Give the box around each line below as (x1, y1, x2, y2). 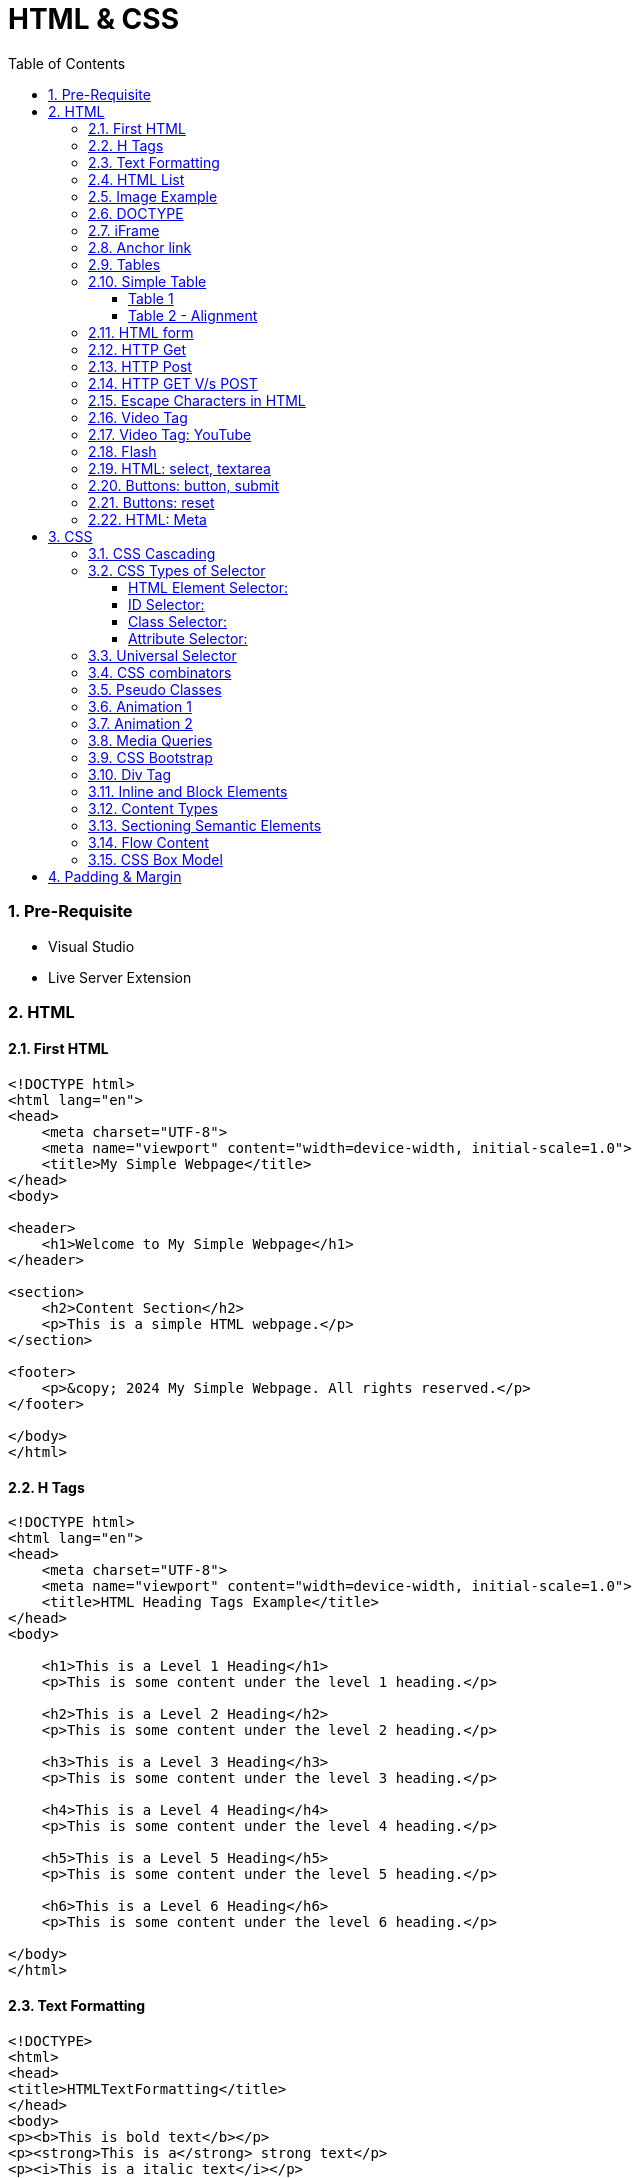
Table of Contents (8, 54, 126, 72)
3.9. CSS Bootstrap (88, 748, 213, 766)
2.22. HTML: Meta (88, 510, 207, 528)
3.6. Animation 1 (88, 697, 192, 715)
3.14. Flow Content (88, 833, 209, 851)
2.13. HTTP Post (88, 357, 192, 375)
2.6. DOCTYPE (88, 204, 184, 222)
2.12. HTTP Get (88, 340, 187, 358)
